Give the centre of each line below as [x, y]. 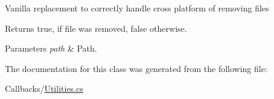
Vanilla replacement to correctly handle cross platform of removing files [137, 8]
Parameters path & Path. [51, 48]
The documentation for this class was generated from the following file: [136, 68]
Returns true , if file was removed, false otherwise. [96, 28]
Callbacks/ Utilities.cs [44, 88]
